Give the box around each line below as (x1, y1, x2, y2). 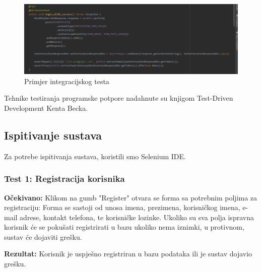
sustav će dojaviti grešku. (4, 231, 82, 242)
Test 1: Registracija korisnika (4, 172, 125, 185)
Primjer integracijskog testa (24, 76, 109, 86)
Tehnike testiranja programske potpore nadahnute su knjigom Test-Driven (4, 93, 233, 103)
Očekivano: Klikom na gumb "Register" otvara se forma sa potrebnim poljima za (4, 192, 257, 202)
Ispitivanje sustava (4, 127, 102, 143)
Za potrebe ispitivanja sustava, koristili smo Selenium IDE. (4, 151, 186, 161)
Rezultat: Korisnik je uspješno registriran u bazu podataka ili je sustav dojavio (4, 248, 252, 259)
